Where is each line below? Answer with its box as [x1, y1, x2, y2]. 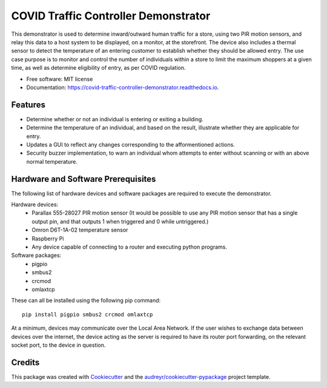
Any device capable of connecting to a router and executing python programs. [31, 243, 227, 250]
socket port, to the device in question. [11, 341, 106, 349]
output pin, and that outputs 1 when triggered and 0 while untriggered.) [31, 218, 209, 225]
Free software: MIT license [26, 75, 93, 82]
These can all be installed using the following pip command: [11, 297, 161, 304]
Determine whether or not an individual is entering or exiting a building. [26, 115, 204, 122]
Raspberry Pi [31, 235, 64, 242]
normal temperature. [26, 158, 78, 165]
